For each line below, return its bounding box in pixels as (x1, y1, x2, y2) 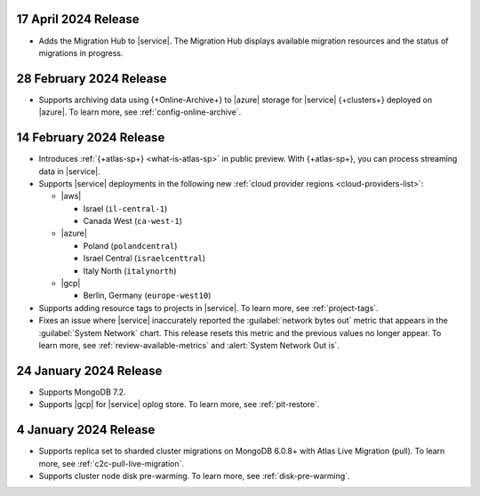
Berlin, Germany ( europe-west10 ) (83, 290, 212, 301)
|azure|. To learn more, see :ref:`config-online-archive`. (38, 107, 242, 117)
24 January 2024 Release (16, 363, 163, 378)
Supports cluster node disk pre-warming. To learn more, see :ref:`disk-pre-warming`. (38, 470, 350, 481)
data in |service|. (38, 165, 101, 177)
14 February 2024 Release (16, 130, 165, 146)
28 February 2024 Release (16, 71, 168, 86)
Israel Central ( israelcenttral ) (83, 253, 206, 264)
